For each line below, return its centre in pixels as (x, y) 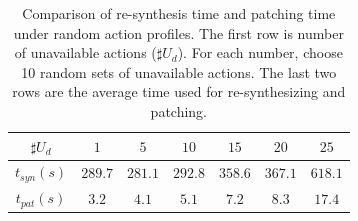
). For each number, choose (260, 52)
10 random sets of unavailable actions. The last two (179, 71)
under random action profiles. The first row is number (178, 32)
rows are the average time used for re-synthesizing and (179, 91)
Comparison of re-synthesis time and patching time (179, 13)
